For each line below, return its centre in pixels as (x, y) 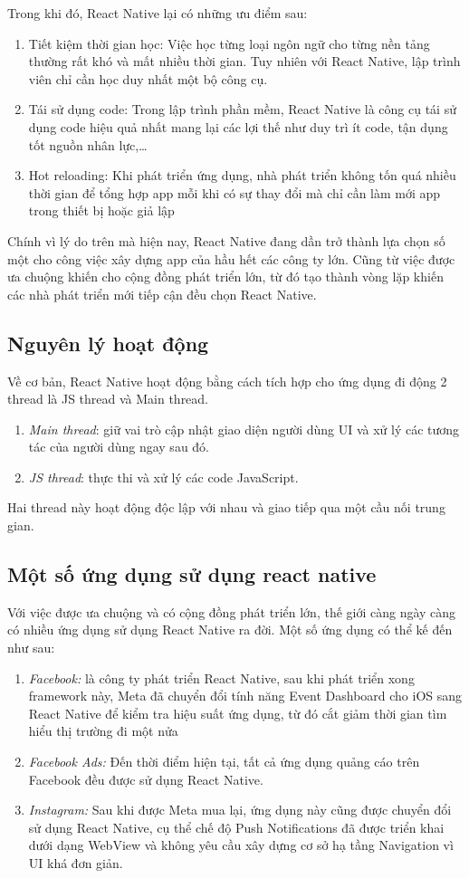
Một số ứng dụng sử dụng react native (192, 574)
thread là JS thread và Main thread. (108, 399)
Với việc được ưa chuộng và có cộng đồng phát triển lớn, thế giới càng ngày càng (232, 611)
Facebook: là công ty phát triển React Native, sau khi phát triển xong (221, 678)
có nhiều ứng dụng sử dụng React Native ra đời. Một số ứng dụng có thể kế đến (230, 630)
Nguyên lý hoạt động (108, 343)
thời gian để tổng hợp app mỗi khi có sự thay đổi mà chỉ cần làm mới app (234, 192)
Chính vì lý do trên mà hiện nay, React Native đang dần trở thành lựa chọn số (226, 240)
